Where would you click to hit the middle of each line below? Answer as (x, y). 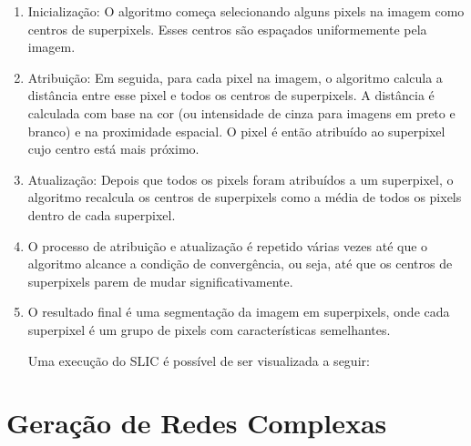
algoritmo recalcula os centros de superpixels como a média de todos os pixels (245, 197)
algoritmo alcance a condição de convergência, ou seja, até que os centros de (240, 264)
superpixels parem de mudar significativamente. (160, 281)
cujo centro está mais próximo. (113, 149)
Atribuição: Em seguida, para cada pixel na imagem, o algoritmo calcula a (235, 77)
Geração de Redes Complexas (197, 423)
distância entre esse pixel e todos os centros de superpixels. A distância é (231, 95)
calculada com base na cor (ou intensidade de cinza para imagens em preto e (241, 112)
